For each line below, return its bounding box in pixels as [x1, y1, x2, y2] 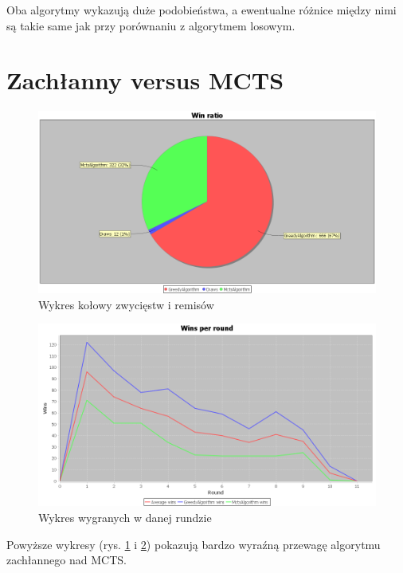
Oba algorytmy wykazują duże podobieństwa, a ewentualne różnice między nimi [6, 2, 397, 18]
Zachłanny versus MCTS [6, 64, 284, 96]
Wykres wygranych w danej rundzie [38, 509, 212, 525]
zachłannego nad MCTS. [6, 551, 127, 568]
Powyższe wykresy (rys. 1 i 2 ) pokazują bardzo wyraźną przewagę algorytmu [6, 536, 381, 552]
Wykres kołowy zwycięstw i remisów [38, 296, 214, 312]
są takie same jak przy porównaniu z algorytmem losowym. [6, 17, 295, 33]
